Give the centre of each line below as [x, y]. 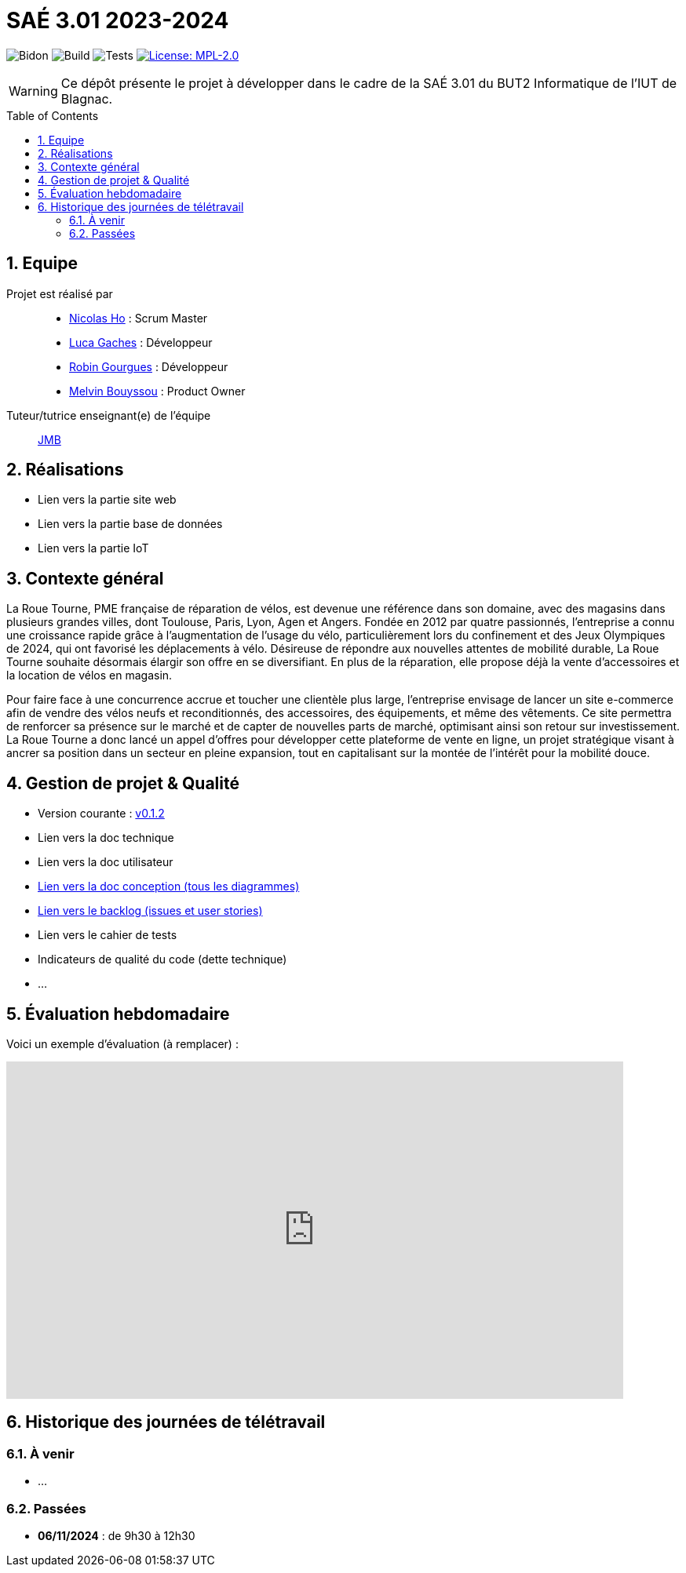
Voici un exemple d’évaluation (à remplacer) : [122, 1043]
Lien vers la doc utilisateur [106, 862]
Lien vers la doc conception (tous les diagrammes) [169, 887]
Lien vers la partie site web [107, 500]
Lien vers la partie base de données [130, 524]
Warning [33, 91]
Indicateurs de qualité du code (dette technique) [162, 959]
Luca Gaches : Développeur [141, 342]
